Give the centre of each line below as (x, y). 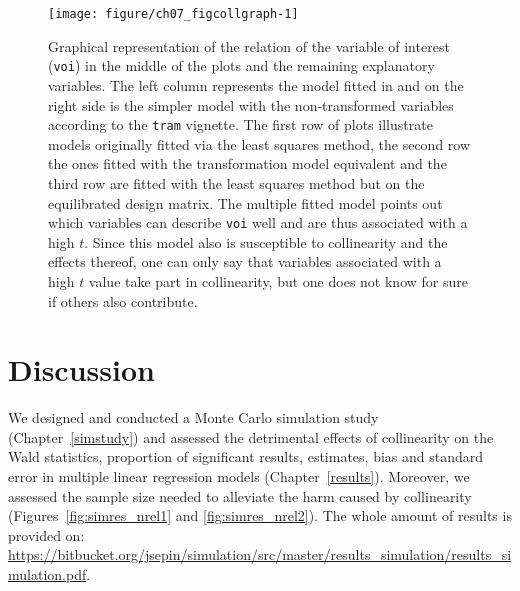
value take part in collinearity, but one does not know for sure (278, 280)
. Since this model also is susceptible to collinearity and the (266, 241)
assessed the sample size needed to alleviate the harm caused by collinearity (240, 495)
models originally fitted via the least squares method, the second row (259, 143)
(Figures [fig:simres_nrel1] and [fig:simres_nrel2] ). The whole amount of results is (260, 515)
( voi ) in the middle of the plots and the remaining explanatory (241, 65)
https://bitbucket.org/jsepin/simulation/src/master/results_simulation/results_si (260, 554)
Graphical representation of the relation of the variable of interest (249, 45)
